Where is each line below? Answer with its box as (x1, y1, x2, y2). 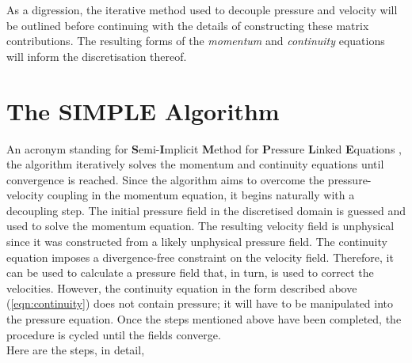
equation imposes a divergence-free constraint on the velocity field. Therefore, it (6, 248, 394, 265)
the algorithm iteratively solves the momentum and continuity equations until (6, 156, 384, 172)
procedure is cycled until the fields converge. (6, 326, 221, 342)
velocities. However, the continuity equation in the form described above (6, 279, 357, 296)
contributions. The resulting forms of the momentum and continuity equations (6, 32, 385, 49)
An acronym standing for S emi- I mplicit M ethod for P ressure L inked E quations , (6, 140, 402, 157)
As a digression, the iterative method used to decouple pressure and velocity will (6, 2, 398, 17)
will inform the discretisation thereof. (6, 47, 187, 64)
